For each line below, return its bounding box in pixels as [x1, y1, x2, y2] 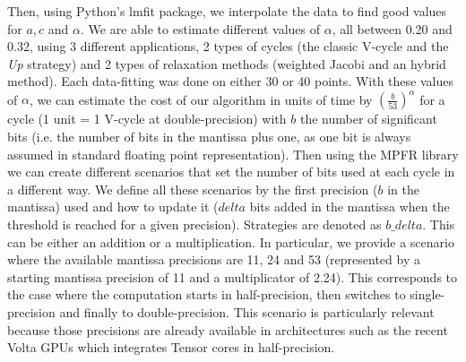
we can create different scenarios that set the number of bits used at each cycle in [7, 162, 455, 181]
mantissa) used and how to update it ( [7, 197, 219, 216]
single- [410, 285, 445, 304]
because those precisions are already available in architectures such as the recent [7, 320, 448, 339]
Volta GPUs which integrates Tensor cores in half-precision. [7, 338, 335, 357]
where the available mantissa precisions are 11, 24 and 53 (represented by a [7, 250, 420, 269]
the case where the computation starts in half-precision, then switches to [7, 285, 406, 304]
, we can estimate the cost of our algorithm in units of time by [29, 90, 373, 108]
